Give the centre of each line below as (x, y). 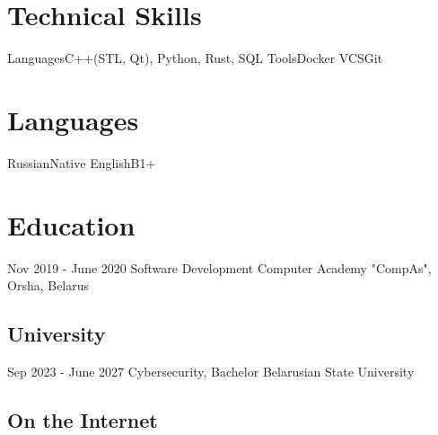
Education (71, 224)
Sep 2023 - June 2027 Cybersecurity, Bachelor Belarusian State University (211, 371)
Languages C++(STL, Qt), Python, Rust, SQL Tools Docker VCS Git (195, 58)
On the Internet (83, 419)
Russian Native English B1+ (82, 162)
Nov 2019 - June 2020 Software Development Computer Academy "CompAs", (219, 267)
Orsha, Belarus (48, 285)
